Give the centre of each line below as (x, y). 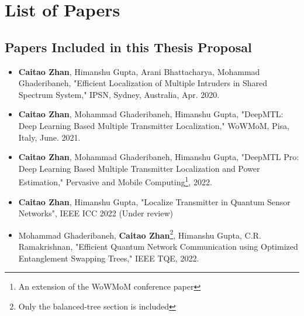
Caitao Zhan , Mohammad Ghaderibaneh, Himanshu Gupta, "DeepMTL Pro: (159, 157)
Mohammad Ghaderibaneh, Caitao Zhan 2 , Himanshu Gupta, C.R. (140, 234)
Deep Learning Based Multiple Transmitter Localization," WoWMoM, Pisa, (154, 125)
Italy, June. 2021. (49, 137)
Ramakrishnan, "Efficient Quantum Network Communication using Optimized (158, 247)
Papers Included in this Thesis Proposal (128, 47)
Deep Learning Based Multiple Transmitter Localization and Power (139, 168)
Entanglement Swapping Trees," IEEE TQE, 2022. (109, 258)
